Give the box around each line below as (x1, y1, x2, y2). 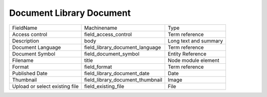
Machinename (84, 24, 118, 31)
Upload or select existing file (12, 83, 79, 90)
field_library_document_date (84, 70, 150, 77)
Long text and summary (168, 37, 223, 44)
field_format (84, 63, 112, 70)
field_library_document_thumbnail (84, 76, 163, 83)
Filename (12, 57, 34, 64)
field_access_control (84, 31, 132, 38)
